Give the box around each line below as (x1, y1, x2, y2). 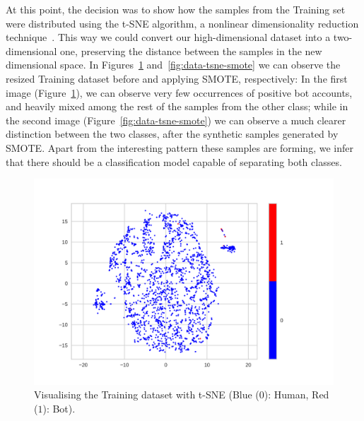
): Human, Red (264, 387, 329, 402)
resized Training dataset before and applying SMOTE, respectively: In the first (6, 71, 348, 85)
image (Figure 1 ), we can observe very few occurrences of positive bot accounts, (6, 85, 353, 100)
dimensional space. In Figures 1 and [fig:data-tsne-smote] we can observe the (6, 57, 341, 72)
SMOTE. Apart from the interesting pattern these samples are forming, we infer (6, 140, 353, 155)
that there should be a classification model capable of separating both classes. (6, 154, 342, 169)
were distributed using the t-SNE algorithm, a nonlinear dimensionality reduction (6, 16, 359, 30)
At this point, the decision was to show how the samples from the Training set (6, 2, 346, 16)
